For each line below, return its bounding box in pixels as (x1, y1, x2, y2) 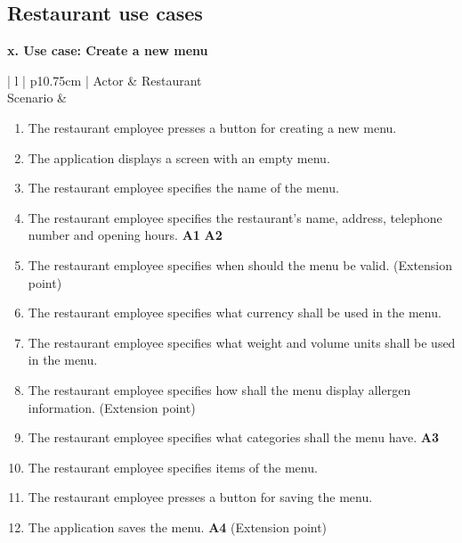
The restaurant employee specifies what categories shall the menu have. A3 (28, 428, 440, 447)
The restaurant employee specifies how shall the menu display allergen (28, 380, 411, 399)
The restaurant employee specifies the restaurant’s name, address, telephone (28, 208, 442, 226)
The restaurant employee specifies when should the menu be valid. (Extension (28, 255, 453, 274)
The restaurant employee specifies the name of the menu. (28, 178, 339, 197)
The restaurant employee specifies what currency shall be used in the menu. (28, 303, 442, 322)
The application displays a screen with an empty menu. (28, 148, 330, 167)
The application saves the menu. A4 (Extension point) (28, 517, 328, 536)
